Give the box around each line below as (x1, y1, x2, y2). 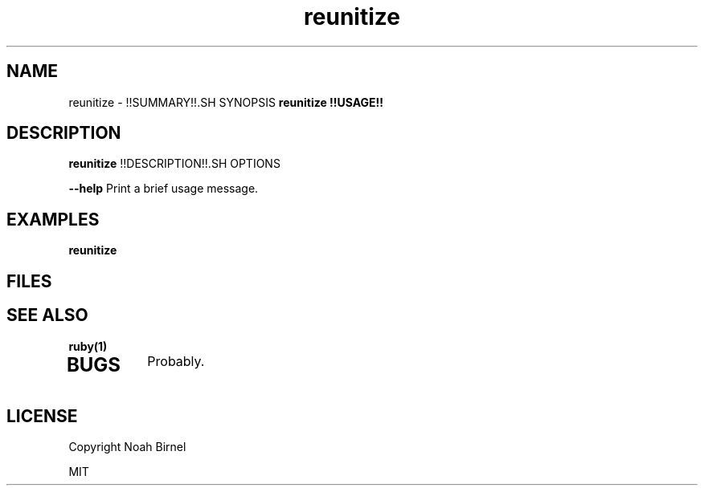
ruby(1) (68, 339, 108, 353)
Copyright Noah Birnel (68, 440, 186, 454)
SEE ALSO (6, 305, 88, 326)
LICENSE (6, 405, 78, 426)
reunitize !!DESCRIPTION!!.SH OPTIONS (68, 157, 280, 171)
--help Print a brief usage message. (68, 181, 259, 196)
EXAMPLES (6, 209, 100, 230)
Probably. (147, 352, 205, 369)
